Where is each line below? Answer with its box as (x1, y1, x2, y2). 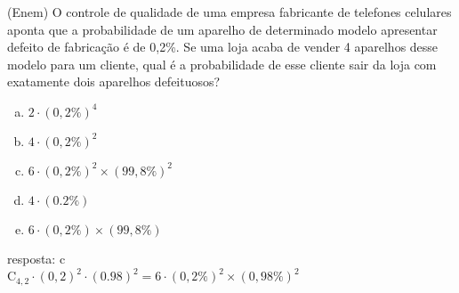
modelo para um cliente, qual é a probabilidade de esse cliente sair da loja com (7, 54, 437, 73)
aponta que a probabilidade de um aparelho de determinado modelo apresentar (7, 20, 438, 38)
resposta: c (7, 248, 66, 267)
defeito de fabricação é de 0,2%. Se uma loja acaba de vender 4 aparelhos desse (7, 37, 439, 56)
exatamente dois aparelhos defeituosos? (7, 72, 221, 91)
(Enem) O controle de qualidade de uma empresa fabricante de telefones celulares (7, 3, 452, 20)
